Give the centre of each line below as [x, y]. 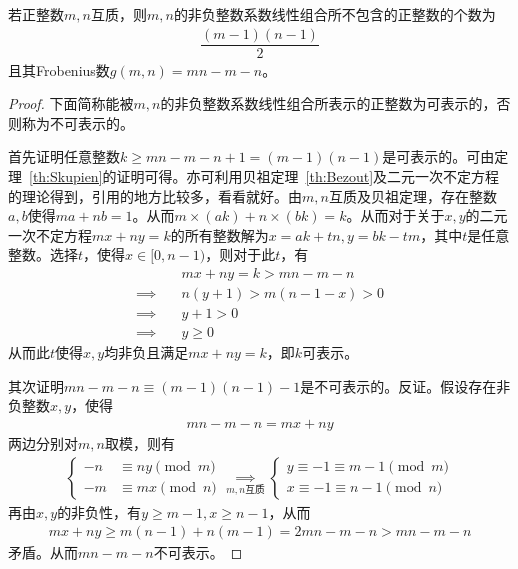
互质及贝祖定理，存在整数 [412, 195]
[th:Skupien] [66, 176]
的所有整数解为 [219, 234]
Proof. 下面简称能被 [71, 103]
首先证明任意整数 [64, 156]
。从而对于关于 [395, 215]
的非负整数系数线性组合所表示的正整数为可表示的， [328, 103]
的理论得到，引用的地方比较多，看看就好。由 [155, 195]
